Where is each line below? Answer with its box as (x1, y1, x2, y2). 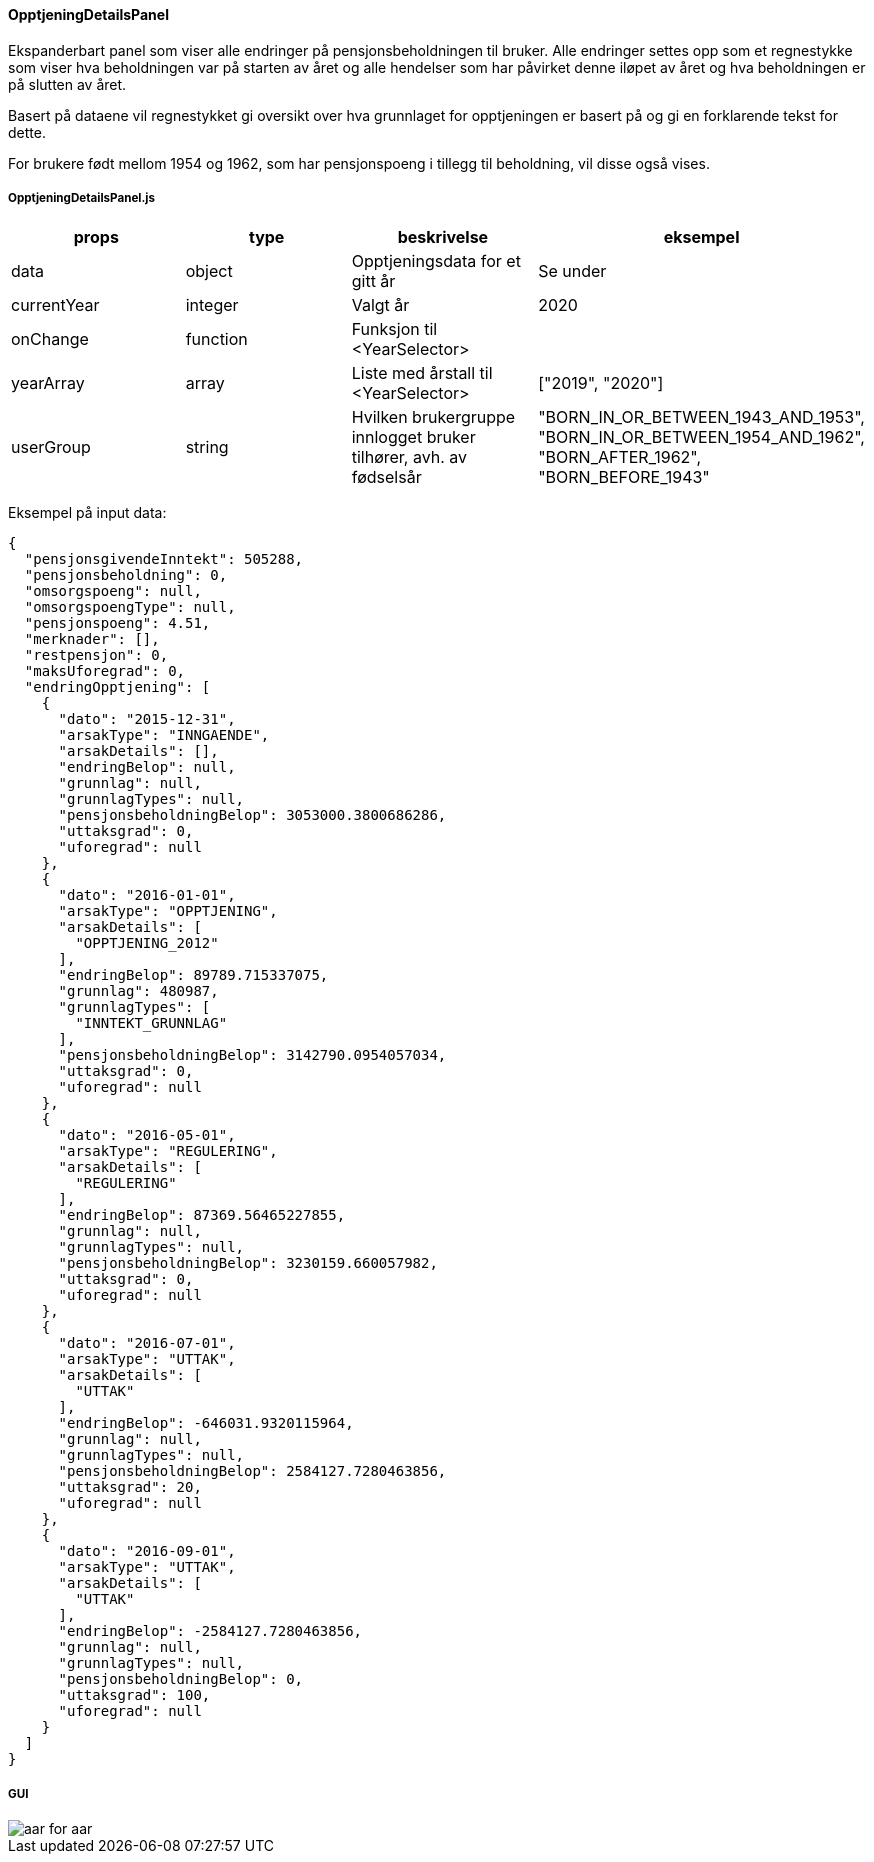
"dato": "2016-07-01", (58, 1335, 236, 1352)
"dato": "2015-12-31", (58, 711, 236, 728)
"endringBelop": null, (58, 759, 236, 776)
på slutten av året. (8, 75, 127, 93)
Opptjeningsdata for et (351, 251, 521, 272)
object (185, 261, 233, 282)
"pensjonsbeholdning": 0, (24, 567, 228, 584)
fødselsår (351, 467, 422, 488)
